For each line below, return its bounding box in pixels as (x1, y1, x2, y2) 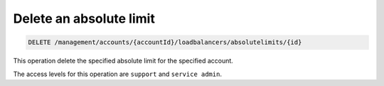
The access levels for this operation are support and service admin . (13, 70, 222, 78)
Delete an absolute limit (13, 11, 156, 26)
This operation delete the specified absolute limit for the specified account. (13, 57, 234, 65)
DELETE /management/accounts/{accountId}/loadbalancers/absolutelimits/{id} (28, 38, 302, 46)
